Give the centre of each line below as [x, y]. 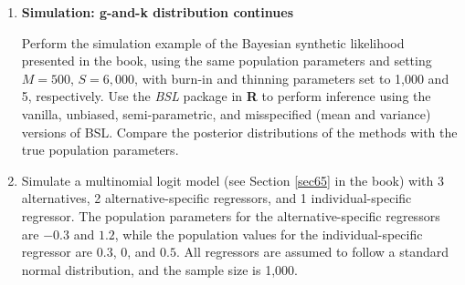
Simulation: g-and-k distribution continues [158, 12]
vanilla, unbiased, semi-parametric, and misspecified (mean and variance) [226, 113]
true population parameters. [100, 150]
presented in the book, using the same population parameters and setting [227, 61]
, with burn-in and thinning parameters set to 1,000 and [292, 78]
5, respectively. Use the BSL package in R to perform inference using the [226, 96]
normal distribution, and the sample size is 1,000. [159, 269]
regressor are [57, 252]
